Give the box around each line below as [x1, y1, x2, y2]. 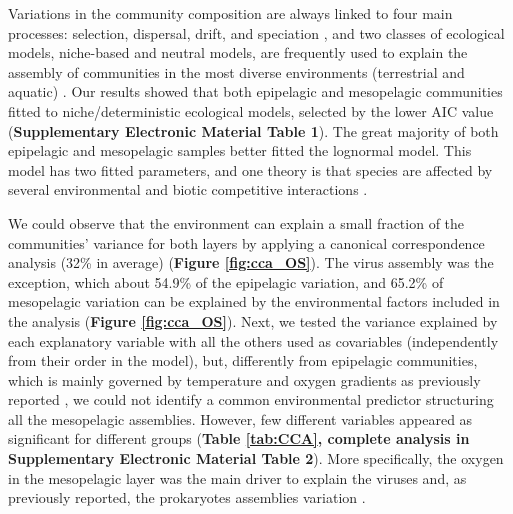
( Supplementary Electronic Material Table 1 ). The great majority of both [8, 120, 499, 141]
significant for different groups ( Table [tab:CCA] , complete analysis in [8, 428, 470, 449]
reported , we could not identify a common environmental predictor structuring [8, 389, 494, 410]
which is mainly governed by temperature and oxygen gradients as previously [8, 369, 481, 390]
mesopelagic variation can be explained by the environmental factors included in [8, 291, 500, 312]
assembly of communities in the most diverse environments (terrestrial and [8, 61, 465, 82]
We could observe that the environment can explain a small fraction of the [8, 212, 465, 233]
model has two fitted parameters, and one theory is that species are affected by [8, 159, 493, 180]
